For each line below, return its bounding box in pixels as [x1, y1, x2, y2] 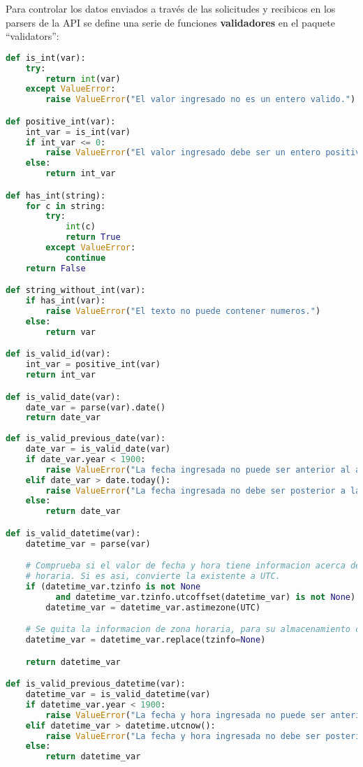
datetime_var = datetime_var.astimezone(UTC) [45, 602, 261, 612]
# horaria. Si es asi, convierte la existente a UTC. [25, 571, 281, 582]
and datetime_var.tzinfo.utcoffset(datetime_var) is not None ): [55, 592, 361, 602]
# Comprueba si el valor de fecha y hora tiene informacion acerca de [25, 561, 361, 571]
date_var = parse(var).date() [25, 402, 166, 413]
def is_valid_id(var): [6, 349, 111, 359]
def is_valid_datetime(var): [6, 528, 141, 538]
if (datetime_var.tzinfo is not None [25, 582, 201, 592]
